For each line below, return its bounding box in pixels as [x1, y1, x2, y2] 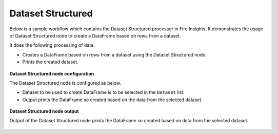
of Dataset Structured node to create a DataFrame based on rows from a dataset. [9, 32, 182, 39]
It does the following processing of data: [9, 42, 95, 48]
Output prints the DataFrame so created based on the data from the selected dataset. [22, 97, 203, 103]
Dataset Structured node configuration [9, 70, 94, 76]
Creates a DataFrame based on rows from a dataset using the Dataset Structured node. [22, 51, 207, 58]
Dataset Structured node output [9, 108, 79, 114]
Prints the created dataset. [22, 59, 79, 65]
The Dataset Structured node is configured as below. [9, 80, 122, 86]
